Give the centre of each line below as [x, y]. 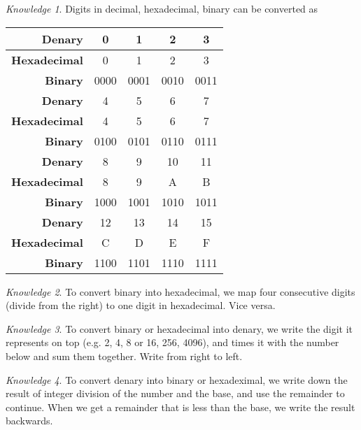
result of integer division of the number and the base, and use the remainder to [175, 393]
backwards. [29, 421]
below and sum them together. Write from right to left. [124, 356]
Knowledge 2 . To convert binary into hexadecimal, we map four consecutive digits [180, 291]
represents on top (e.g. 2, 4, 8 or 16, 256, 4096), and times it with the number [172, 342]
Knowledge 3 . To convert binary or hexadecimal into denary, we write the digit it [179, 328]
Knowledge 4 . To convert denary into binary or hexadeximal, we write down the [177, 379]
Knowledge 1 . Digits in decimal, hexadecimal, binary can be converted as [162, 8]
